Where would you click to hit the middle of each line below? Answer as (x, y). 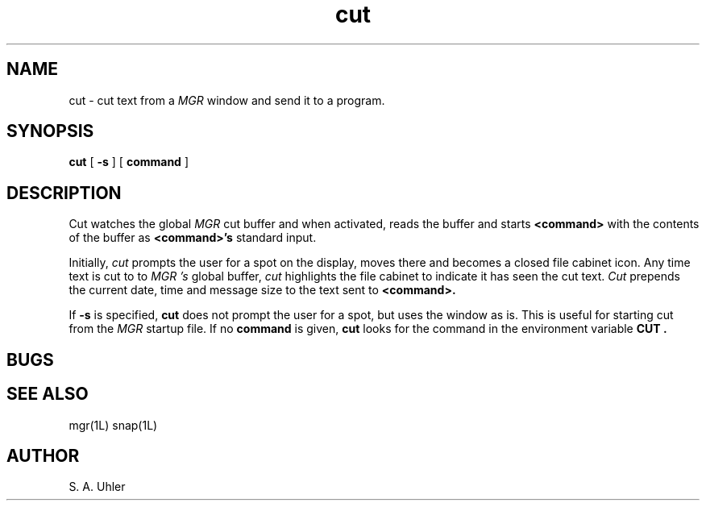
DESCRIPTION (64, 193)
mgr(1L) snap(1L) (113, 425)
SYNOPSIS (50, 131)
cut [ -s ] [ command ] (129, 162)
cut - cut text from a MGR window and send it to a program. (227, 100)
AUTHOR (43, 455)
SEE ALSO (48, 394)
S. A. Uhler (97, 487)
